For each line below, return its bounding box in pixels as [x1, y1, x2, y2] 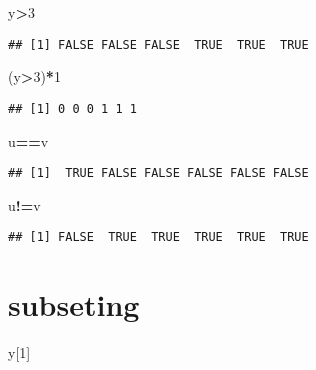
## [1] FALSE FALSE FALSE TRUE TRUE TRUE [8, 37, 309, 52]
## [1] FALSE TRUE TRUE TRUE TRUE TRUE [8, 230, 309, 245]
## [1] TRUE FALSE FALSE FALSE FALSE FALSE [8, 166, 309, 181]
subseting [8, 284, 140, 325]
